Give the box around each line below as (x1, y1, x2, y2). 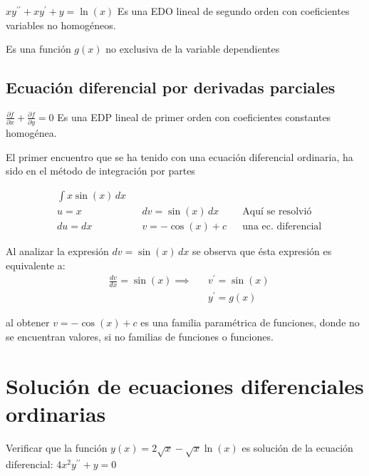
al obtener (6, 315, 50, 330)
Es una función (6, 41, 71, 56)
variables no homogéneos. (6, 17, 116, 32)
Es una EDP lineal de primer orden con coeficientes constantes (57, 109, 331, 124)
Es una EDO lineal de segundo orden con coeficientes (117, 4, 350, 18)
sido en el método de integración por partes (6, 163, 195, 178)
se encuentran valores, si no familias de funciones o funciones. (6, 329, 274, 343)
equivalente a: (6, 257, 66, 272)
